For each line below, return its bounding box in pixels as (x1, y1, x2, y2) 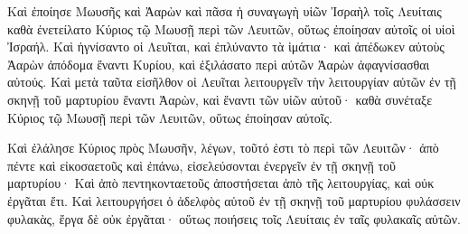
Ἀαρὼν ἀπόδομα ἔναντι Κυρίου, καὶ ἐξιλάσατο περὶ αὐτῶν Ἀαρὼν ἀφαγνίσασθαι (7, 54, 430, 73)
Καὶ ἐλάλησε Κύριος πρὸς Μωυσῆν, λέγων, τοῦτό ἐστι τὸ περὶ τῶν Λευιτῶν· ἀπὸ (7, 138, 439, 157)
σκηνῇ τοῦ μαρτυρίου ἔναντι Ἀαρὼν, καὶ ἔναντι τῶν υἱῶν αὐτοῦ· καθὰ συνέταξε (7, 89, 433, 108)
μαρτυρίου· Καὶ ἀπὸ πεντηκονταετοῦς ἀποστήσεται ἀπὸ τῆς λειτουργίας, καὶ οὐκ (7, 173, 435, 192)
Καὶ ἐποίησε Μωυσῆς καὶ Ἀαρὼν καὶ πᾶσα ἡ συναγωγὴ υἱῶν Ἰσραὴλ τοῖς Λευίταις (7, 2, 442, 20)
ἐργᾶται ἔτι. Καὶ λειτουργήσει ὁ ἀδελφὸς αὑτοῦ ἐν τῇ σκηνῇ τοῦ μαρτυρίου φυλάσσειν (7, 191, 461, 210)
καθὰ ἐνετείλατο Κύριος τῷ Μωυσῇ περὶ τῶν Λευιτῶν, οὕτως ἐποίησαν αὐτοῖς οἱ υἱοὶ (7, 19, 455, 38)
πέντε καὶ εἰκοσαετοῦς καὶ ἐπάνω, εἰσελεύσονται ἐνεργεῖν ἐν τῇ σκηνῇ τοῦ (7, 155, 397, 174)
